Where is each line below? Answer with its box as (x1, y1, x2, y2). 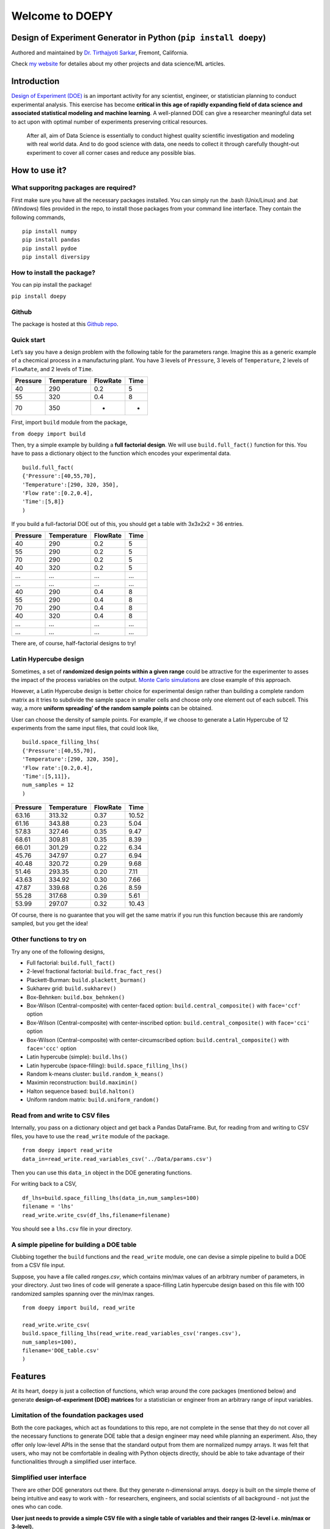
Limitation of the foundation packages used (11, 1411, 144, 1420)
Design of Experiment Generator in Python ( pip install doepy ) (11, 32, 266, 43)
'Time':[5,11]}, (22, 772, 71, 780)
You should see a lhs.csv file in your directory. (11, 1225, 133, 1232)
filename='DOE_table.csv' (22, 1347, 100, 1354)
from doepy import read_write (22, 1147, 113, 1154)
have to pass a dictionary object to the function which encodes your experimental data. (11, 450, 232, 457)
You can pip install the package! (11, 281, 92, 289)
